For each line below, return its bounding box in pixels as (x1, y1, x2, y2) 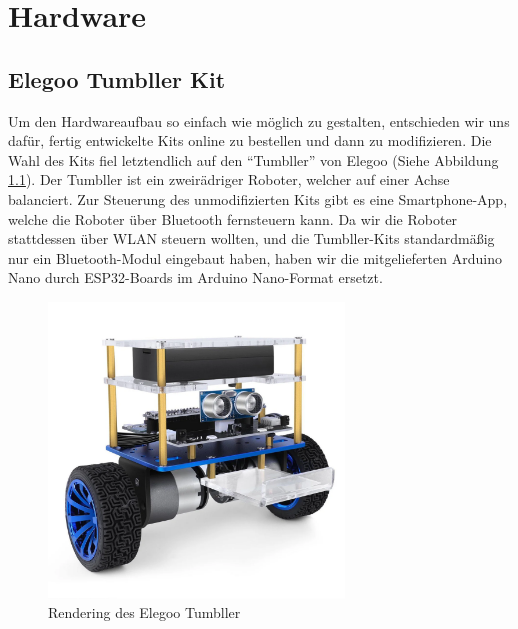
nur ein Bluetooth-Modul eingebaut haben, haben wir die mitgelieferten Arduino (8, 247, 502, 268)
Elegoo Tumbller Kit (8, 63, 226, 94)
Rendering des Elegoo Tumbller (48, 602, 241, 623)
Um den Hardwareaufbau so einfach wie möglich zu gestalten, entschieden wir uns (8, 110, 510, 131)
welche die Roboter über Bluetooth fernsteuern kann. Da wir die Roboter (8, 208, 458, 229)
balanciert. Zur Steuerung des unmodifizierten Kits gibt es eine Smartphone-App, (8, 188, 508, 209)
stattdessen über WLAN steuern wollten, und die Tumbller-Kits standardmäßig (8, 228, 495, 249)
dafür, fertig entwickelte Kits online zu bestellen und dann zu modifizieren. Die (8, 130, 492, 151)
